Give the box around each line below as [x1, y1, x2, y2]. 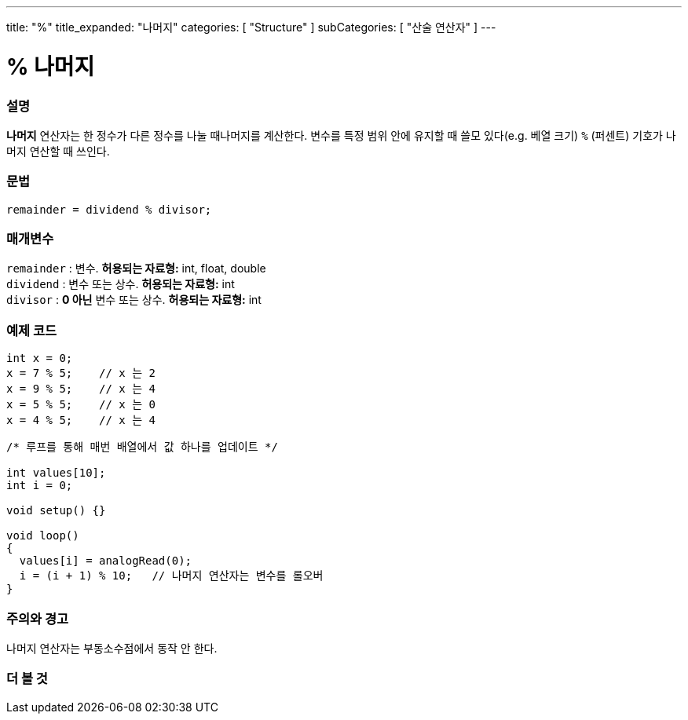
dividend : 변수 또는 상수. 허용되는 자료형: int [6, 277, 235, 291]
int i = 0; [6, 479, 73, 492]
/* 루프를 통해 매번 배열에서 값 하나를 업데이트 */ [6, 440, 278, 454]
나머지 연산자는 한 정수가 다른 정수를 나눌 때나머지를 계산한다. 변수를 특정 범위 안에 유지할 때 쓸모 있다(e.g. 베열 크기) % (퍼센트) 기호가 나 [6, 128, 676, 142]
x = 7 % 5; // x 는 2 [6, 367, 156, 380]
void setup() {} [6, 504, 106, 517]
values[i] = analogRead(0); [19, 554, 192, 568]
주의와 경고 [6, 610, 69, 627]
